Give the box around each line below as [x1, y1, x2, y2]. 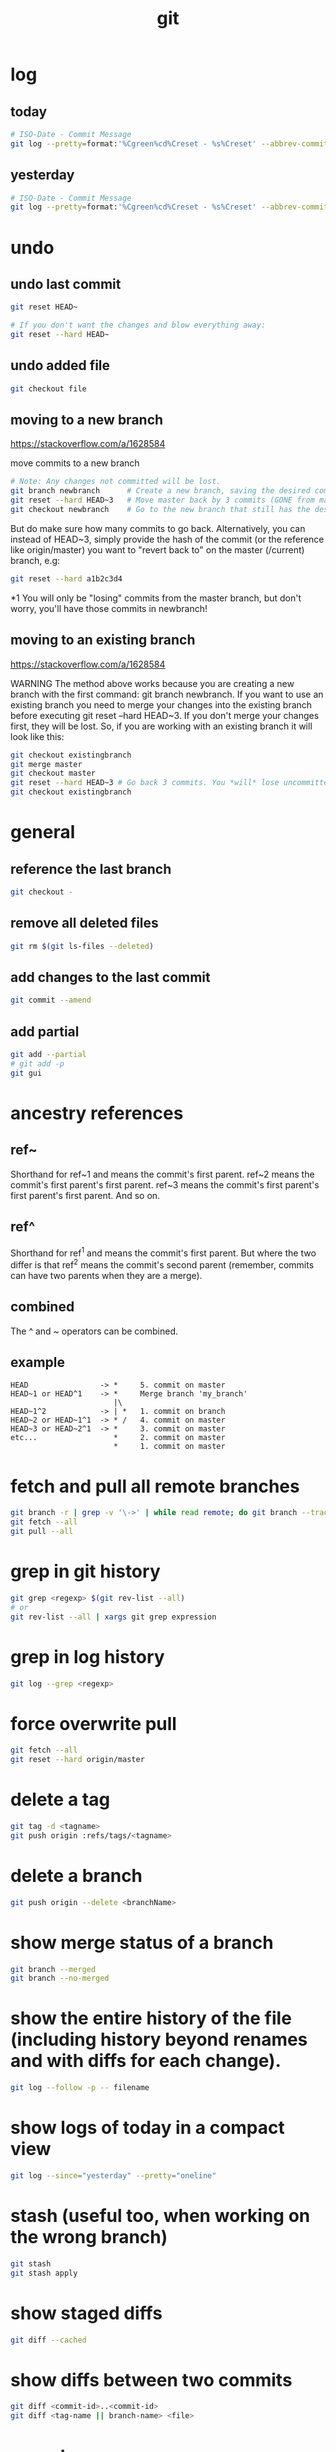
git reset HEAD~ [10, 302, 78, 312]
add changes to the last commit [10, 968, 211, 986]
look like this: [10, 730, 65, 742]
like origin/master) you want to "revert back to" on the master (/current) [10, 543, 305, 556]
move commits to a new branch [10, 457, 140, 469]
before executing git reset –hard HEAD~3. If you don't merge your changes [10, 709, 320, 721]
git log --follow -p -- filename [10, 2083, 150, 2093]
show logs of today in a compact [10, 2117, 285, 2139]
